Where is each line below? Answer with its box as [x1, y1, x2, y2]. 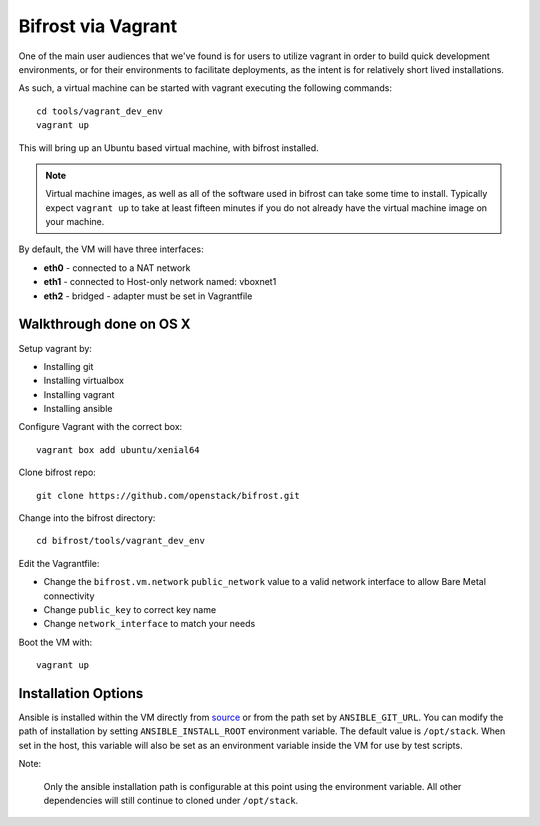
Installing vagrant [43, 388, 115, 400]
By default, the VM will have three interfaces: [18, 243, 204, 255]
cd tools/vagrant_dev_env [36, 105, 164, 117]
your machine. [45, 216, 105, 228]
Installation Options [18, 685, 144, 702]
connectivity [43, 590, 95, 602]
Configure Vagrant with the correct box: [18, 421, 183, 433]
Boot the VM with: [18, 636, 93, 648]
